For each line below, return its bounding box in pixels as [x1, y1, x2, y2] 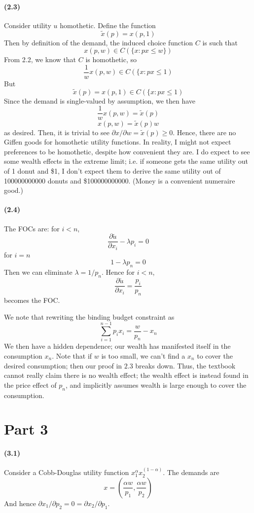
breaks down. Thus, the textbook [135, 360, 236, 370]
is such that [202, 37, 238, 47]
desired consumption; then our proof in [4, 360, 122, 370]
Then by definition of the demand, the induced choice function [4, 37, 193, 47]
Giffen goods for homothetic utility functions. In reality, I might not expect [4, 137, 231, 147]
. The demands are [163, 467, 219, 477]
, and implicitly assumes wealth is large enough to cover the [65, 379, 247, 390]
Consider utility [4, 20, 51, 30]
